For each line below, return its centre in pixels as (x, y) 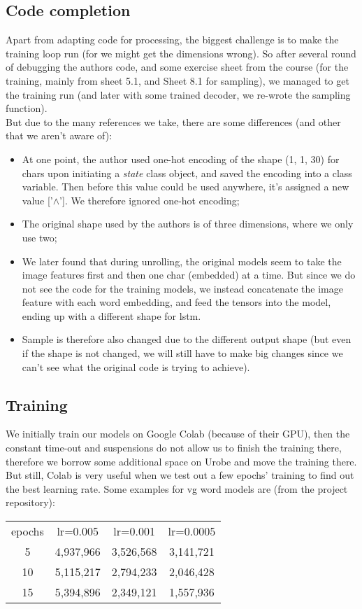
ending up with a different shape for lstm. (111, 315)
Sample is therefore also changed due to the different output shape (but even (187, 339)
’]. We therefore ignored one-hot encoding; (150, 200)
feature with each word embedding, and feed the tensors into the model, (176, 302)
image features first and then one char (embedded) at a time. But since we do (189, 275)
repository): (30, 502)
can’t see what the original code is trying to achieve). (136, 366)
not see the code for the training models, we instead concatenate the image (182, 288)
